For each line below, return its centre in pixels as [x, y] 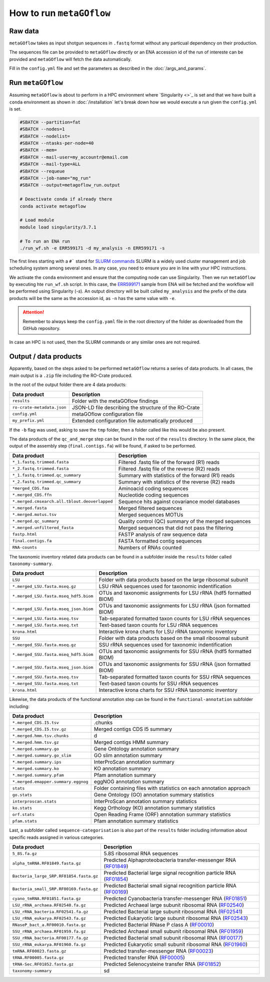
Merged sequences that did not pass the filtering [176, 527]
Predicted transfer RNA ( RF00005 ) [144, 957]
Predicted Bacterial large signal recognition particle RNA [170, 873]
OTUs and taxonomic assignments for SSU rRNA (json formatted [175, 664]
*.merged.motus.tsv [34, 515]
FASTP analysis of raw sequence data [163, 534]
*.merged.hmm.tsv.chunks [40, 736]
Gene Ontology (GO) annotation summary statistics [154, 795]
